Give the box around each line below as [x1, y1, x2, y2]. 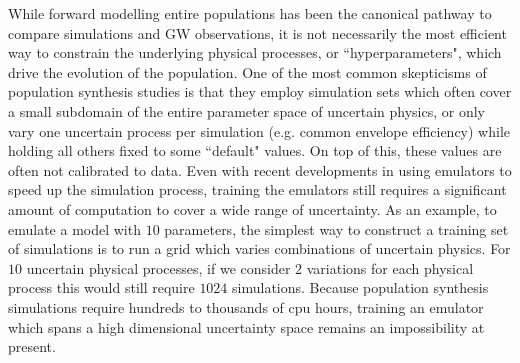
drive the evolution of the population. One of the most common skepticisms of [8, 61, 487, 82]
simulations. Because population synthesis [232, 277, 489, 298]
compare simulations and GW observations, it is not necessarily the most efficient [8, 22, 507, 43]
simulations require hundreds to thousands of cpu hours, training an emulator [8, 296, 484, 317]
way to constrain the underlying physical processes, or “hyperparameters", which [8, 42, 502, 63]
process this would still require [8, 277, 195, 298]
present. [8, 336, 56, 357]
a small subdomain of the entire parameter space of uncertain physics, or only [8, 100, 485, 121]
